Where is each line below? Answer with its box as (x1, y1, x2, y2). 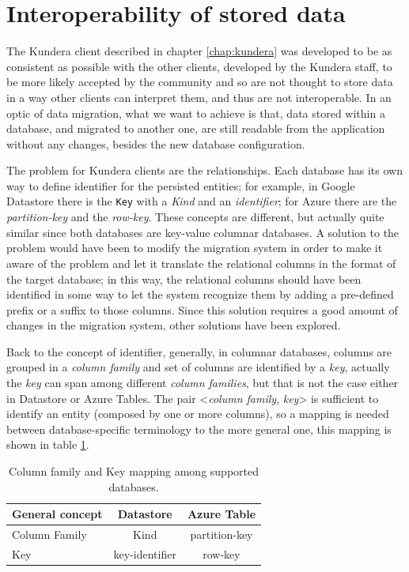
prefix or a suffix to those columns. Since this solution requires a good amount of (6, 301, 398, 318)
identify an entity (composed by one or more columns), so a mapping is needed (6, 405, 389, 422)
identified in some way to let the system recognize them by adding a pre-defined (6, 286, 394, 303)
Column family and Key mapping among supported (9, 463, 259, 480)
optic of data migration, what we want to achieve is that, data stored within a (6, 104, 385, 121)
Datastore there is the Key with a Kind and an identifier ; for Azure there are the (6, 193, 397, 209)
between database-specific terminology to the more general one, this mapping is (6, 420, 392, 437)
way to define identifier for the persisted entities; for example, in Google (6, 177, 355, 194)
